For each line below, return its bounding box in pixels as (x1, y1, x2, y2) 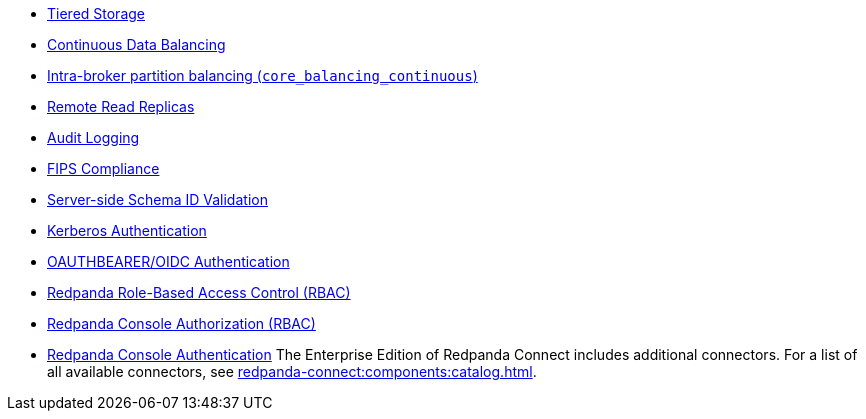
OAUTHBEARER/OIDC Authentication (47, 253, 290, 270)
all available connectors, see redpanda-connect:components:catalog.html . (47, 363, 537, 380)
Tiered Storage (47, 5, 145, 22)
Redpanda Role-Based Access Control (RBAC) (47, 284, 351, 301)
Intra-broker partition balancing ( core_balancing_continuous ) (47, 67, 478, 84)
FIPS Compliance (47, 160, 160, 177)
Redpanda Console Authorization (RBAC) (47, 315, 316, 332)
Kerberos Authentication (47, 222, 207, 239)
